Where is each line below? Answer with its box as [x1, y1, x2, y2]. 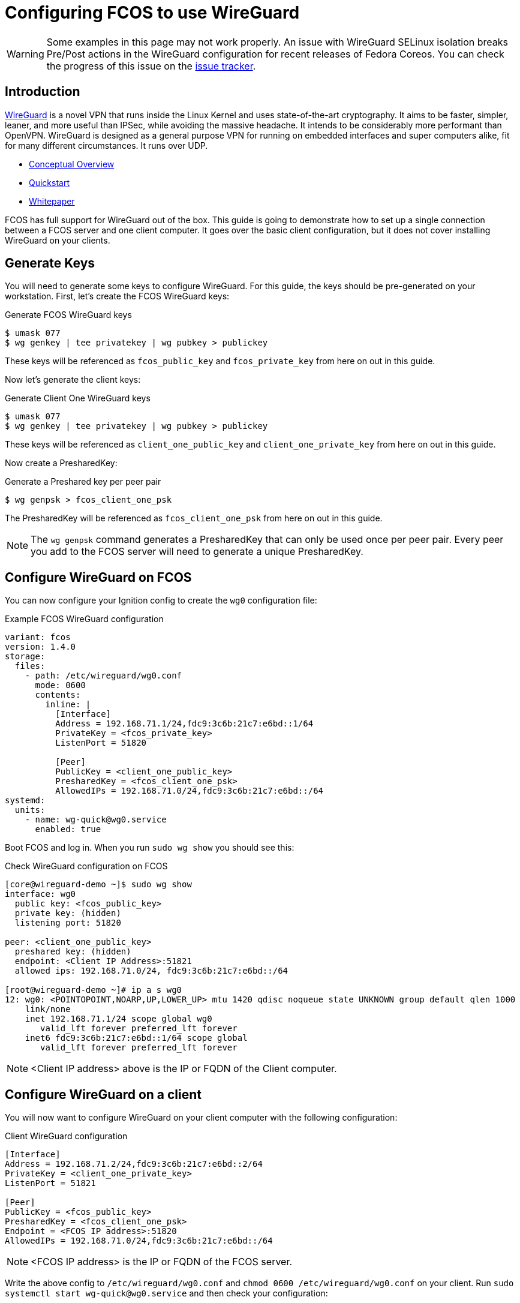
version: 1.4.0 [5, 642, 76, 652]
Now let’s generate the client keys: [5, 374, 141, 385]
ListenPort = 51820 [55, 738, 147, 748]
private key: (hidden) [14, 908, 121, 918]
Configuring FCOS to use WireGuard [5, 2, 300, 23]
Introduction [5, 84, 80, 100]
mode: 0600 [35, 680, 86, 690]
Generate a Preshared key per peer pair [5, 476, 161, 487]
